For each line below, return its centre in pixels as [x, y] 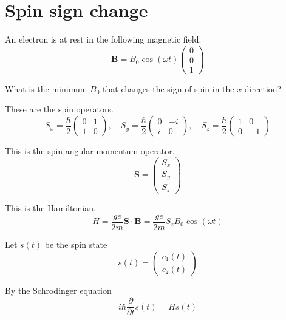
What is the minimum [46, 88]
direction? [263, 88]
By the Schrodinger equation [58, 291]
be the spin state [76, 244]
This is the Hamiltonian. [50, 208]
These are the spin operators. [59, 109]
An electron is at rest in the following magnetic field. [103, 39]
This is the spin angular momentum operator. [90, 151]
